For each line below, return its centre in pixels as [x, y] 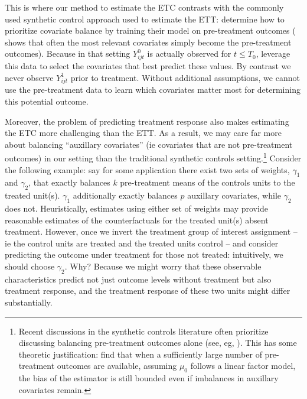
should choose [30, 266]
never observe [29, 77]
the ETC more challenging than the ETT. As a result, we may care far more [143, 133]
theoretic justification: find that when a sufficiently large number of [140, 354]
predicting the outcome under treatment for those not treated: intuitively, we [144, 254]
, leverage [273, 53]
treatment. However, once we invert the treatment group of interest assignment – [151, 231]
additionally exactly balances [125, 195]
